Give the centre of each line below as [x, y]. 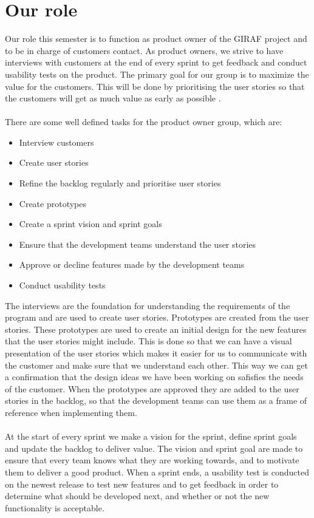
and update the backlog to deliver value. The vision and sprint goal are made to [154, 448]
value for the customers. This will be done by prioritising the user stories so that [155, 86]
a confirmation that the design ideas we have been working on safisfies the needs [154, 377]
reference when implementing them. [71, 412]
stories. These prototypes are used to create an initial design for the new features [156, 329]
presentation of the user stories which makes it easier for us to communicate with [156, 353]
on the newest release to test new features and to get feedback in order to [142, 484]
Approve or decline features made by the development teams [132, 264]
